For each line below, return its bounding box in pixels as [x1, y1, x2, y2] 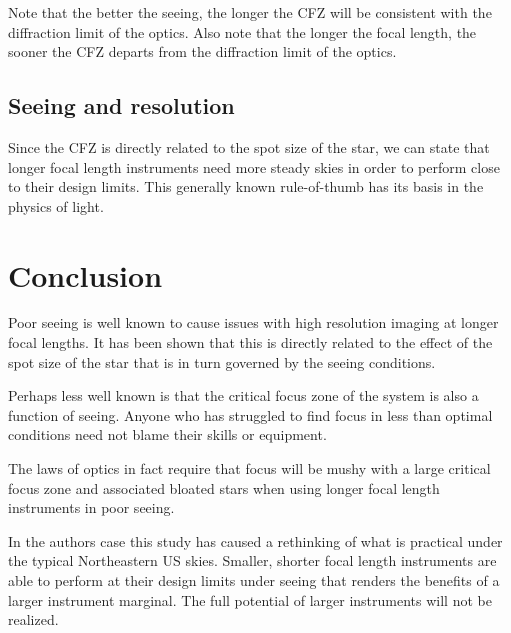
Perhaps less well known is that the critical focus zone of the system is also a [8, 385, 479, 406]
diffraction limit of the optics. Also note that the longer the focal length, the [8, 21, 477, 42]
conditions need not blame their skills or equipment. [8, 424, 327, 445]
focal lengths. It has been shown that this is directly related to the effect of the [8, 332, 493, 353]
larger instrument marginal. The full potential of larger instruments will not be [8, 589, 492, 610]
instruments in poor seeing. [8, 497, 175, 518]
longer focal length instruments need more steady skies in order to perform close [8, 156, 500, 177]
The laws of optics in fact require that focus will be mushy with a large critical [8, 458, 491, 479]
